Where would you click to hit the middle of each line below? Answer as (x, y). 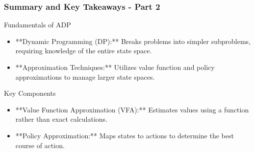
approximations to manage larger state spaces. (85, 76)
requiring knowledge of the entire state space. (84, 51)
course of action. (40, 145)
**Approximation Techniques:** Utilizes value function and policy (115, 67)
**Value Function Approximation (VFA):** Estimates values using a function (132, 109)
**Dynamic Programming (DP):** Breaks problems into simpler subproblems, (133, 41)
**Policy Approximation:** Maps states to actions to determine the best (125, 135)
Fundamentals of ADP (38, 25)
